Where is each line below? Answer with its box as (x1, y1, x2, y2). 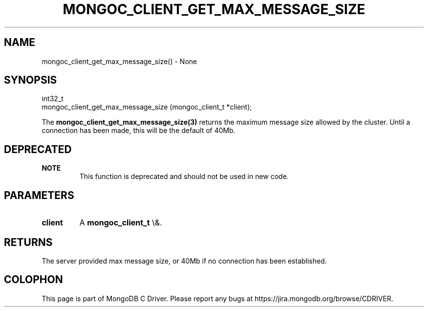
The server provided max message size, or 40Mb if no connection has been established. (42, 256, 327, 265)
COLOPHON (4, 273, 63, 286)
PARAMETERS (4, 189, 74, 201)
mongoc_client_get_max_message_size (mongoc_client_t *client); (42, 103, 252, 111)
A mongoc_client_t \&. (79, 218, 162, 228)
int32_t (42, 94, 64, 103)
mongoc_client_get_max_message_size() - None (42, 57, 197, 66)
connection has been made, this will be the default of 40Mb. (42, 126, 235, 135)
